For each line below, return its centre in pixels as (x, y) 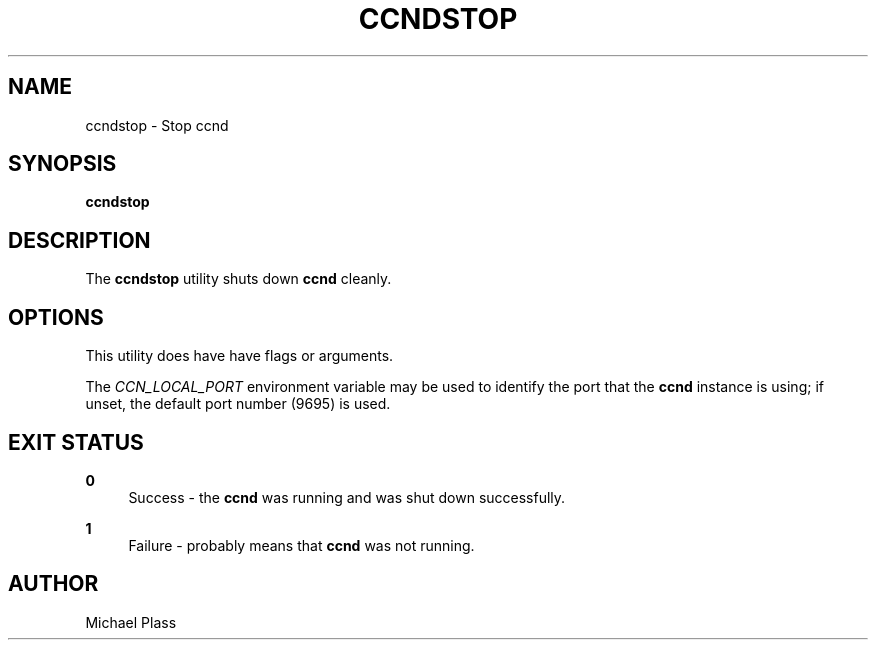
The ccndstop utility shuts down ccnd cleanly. (238, 279)
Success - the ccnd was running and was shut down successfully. (347, 497)
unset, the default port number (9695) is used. (238, 404)
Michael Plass (131, 622)
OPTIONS (56, 317)
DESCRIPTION (79, 240)
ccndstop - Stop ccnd (157, 125)
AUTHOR (53, 584)
